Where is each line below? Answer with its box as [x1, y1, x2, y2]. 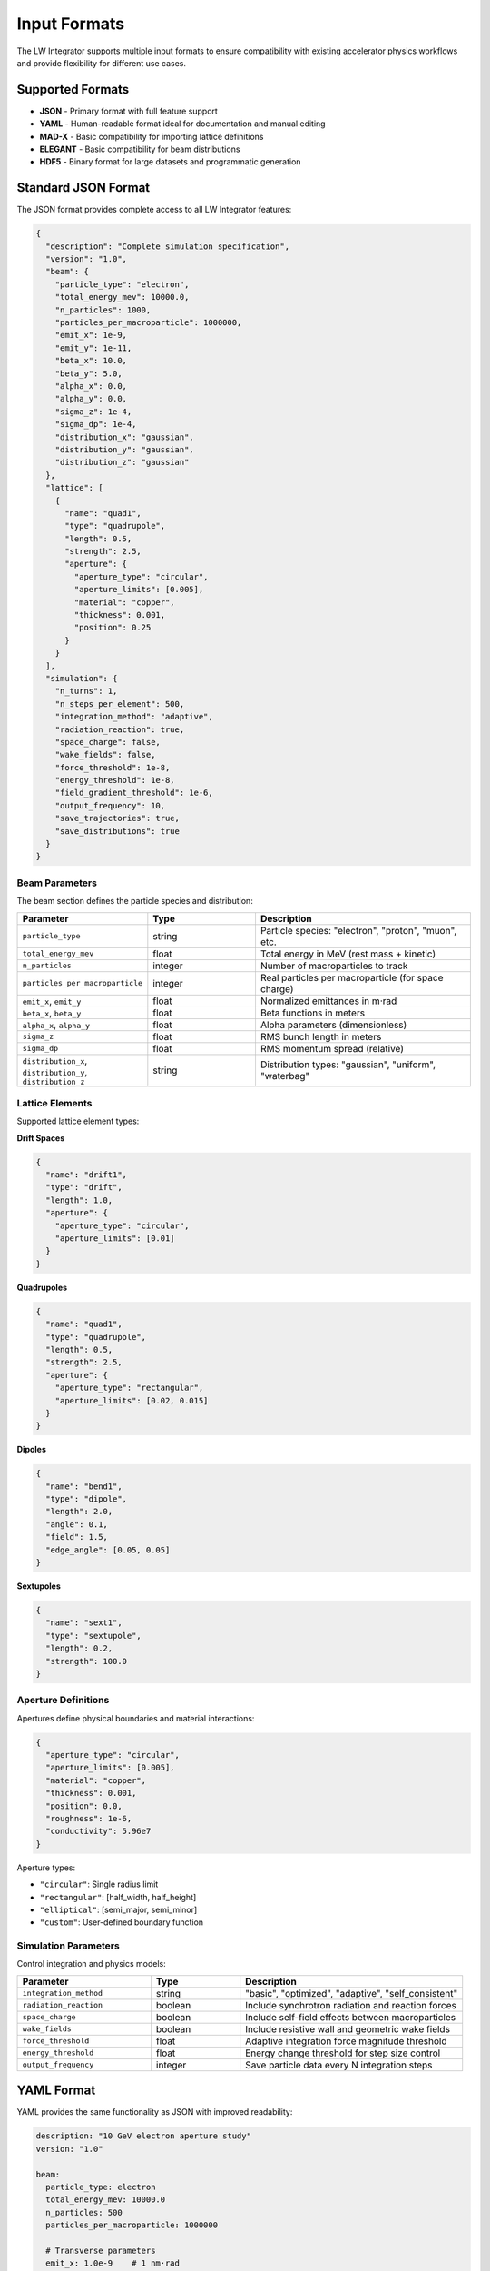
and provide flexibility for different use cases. [16, 57, 186, 68]
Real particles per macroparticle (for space [260, 971, 444, 984]
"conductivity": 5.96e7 [45, 1826, 152, 1837]
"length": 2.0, [45, 1506, 113, 1517]
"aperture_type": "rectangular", [54, 1383, 204, 1393]
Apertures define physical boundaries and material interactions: [16, 1712, 255, 1723]
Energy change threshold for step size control [245, 2047, 441, 2059]
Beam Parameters [16, 877, 97, 889]
